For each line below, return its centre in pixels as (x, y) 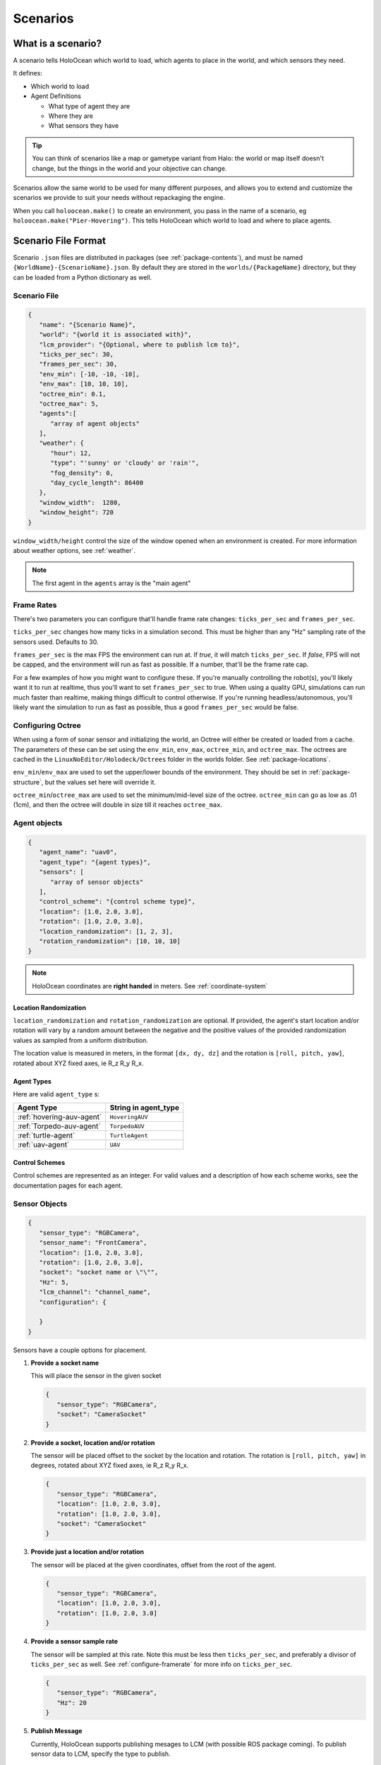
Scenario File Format (59, 240)
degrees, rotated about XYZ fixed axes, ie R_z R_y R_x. (110, 1466)
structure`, (28, 782)
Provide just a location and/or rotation (87, 1552)
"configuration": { (73, 1302)
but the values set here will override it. (101, 782)
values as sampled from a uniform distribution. (80, 1040)
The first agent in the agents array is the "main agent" (111, 583)
